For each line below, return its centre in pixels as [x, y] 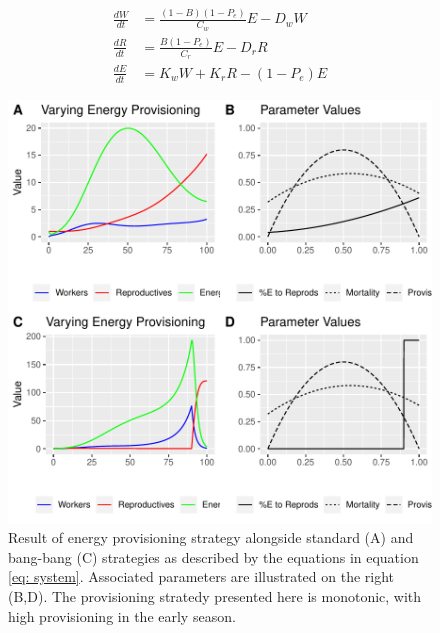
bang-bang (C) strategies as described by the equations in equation [213, 556]
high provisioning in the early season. [122, 615]
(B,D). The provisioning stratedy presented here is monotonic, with [215, 595]
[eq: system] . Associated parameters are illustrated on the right [201, 576]
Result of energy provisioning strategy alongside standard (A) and [211, 537]
